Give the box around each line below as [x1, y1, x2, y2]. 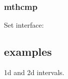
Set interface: [4, 20, 44, 30]
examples [4, 44, 52, 59]
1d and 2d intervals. [4, 67, 65, 78]
